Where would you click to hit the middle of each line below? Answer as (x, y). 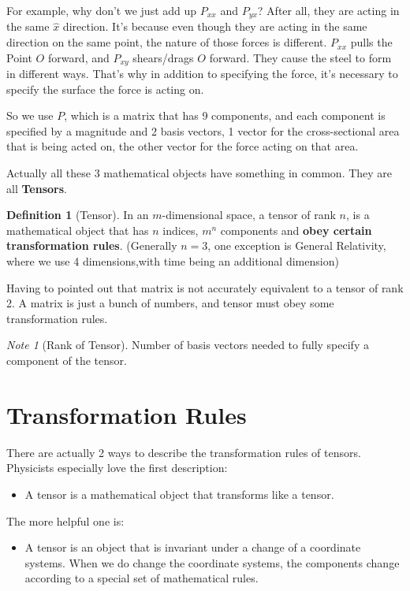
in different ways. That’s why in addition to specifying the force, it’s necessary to (202, 74)
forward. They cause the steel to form (300, 57)
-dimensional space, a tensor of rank (249, 215)
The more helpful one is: (65, 520)
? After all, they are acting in (328, 10)
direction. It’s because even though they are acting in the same (215, 26)
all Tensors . (37, 188)
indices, (181, 230)
